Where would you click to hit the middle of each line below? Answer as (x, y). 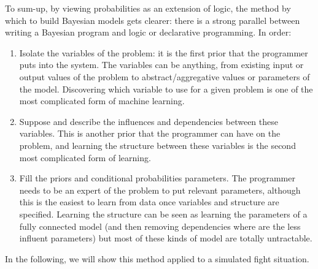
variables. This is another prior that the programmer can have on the (150, 133)
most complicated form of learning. (85, 157)
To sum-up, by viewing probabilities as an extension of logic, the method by (148, 8)
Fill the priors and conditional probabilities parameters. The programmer (157, 178)
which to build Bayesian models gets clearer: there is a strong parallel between (153, 20)
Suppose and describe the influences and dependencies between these (149, 121)
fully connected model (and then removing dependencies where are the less (160, 226)
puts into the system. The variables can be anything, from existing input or (161, 65)
